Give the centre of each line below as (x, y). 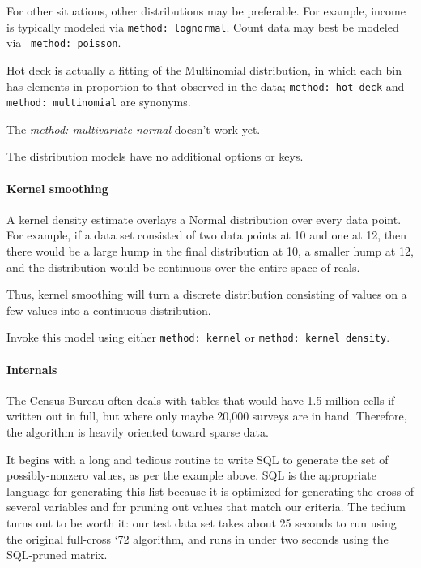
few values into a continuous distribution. (109, 310)
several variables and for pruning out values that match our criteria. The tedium (206, 507)
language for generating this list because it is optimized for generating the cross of (210, 491)
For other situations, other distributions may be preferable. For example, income (206, 11)
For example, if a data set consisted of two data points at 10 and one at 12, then (207, 235)
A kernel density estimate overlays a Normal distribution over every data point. (204, 219)
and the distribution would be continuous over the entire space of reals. (183, 267)
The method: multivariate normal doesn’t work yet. (134, 129)
